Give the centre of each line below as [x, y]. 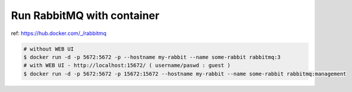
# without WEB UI [49, 49]
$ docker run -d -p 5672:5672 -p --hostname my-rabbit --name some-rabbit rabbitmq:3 [152, 57]
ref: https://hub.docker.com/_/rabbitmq [59, 33]
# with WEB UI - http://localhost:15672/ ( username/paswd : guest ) [127, 66]
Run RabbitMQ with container [85, 15]
